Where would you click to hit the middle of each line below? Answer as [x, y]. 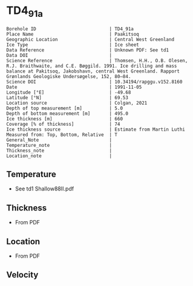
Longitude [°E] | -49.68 [69, 92]
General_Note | [59, 140]
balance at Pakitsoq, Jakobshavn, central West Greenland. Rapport [93, 71]
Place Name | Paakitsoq [73, 34]
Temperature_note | [59, 145]
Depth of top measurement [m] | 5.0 [64, 108]
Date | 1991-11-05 [74, 87]
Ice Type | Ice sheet [73, 45]
